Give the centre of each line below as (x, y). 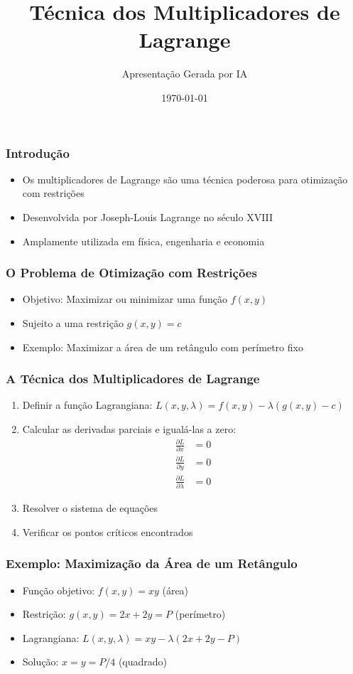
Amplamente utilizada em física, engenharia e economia (143, 241)
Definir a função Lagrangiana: (87, 405)
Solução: (40, 662)
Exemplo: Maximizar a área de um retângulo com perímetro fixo (163, 347)
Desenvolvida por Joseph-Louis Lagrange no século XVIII (148, 216)
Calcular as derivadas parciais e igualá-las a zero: (129, 428)
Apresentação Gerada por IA (185, 74)
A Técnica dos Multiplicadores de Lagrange (133, 379)
